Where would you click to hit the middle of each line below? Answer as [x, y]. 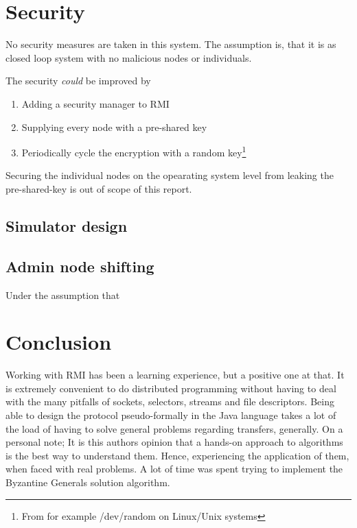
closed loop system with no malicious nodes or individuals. [129, 57]
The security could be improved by [78, 81]
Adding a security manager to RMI [95, 103]
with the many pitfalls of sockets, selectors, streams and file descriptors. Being [170, 401]
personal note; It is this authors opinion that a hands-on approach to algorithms [174, 442]
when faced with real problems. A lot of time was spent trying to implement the [174, 469]
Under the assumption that [63, 295]
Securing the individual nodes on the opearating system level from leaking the [170, 175]
